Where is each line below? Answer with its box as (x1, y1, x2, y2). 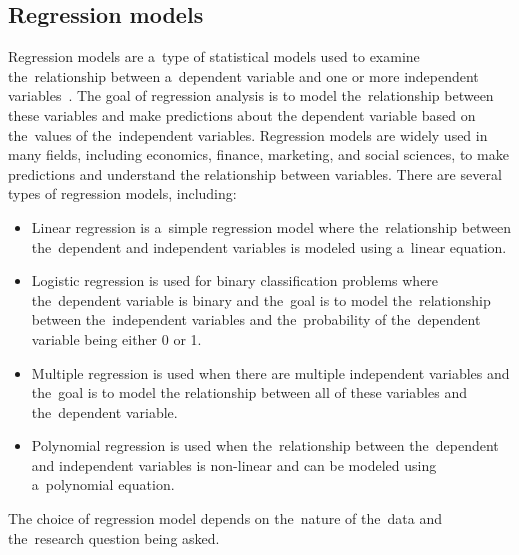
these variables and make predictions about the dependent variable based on (8, 104, 476, 125)
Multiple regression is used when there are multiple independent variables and (31, 362, 510, 383)
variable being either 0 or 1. (31, 328, 202, 349)
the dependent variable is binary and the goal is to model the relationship (31, 289, 491, 310)
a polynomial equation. (31, 474, 175, 495)
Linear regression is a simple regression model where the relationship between (31, 216, 512, 237)
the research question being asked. (8, 527, 220, 548)
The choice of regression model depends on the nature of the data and (8, 508, 442, 529)
